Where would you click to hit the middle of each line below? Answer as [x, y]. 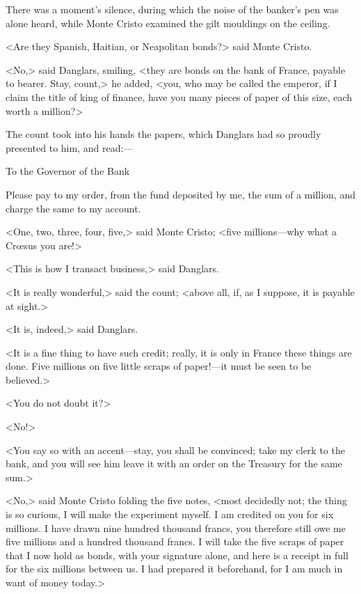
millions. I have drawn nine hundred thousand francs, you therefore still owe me [176, 527]
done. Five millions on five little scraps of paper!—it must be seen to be [159, 366]
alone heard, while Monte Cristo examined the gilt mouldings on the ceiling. [168, 23]
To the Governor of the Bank [68, 171]
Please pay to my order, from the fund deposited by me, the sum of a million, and [180, 194]
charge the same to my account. [73, 208]
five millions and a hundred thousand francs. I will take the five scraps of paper [175, 541]
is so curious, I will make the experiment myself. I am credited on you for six [170, 514]
